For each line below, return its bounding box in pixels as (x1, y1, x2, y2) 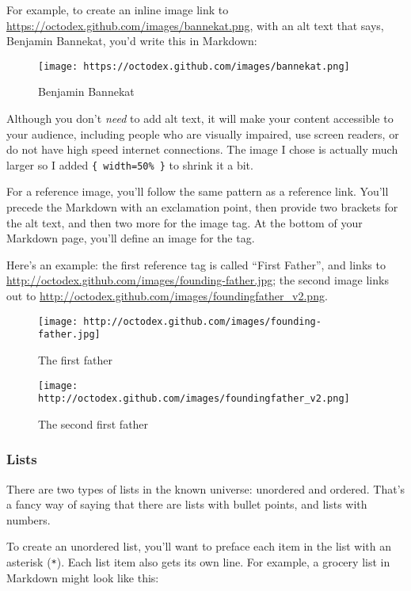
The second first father (38, 415, 149, 432)
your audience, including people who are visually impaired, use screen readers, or (6, 125, 399, 142)
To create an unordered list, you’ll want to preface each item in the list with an (6, 538, 392, 555)
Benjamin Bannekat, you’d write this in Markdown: (6, 32, 257, 49)
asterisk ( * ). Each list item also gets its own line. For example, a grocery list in (6, 554, 390, 570)
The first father (38, 351, 112, 368)
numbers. (6, 511, 51, 528)
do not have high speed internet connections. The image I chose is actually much (6, 141, 398, 158)
